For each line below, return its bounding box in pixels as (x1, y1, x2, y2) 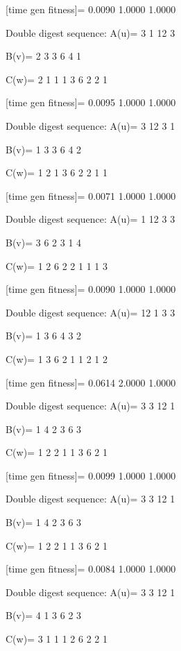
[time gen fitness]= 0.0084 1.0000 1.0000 (6, 561, 176, 576)
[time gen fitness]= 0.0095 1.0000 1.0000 (6, 95, 176, 110)
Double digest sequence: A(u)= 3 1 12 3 (6, 25, 175, 40)
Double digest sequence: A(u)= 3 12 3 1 (6, 118, 175, 133)
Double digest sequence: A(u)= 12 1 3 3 (6, 305, 175, 319)
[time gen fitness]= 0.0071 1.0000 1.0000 (6, 188, 176, 203)
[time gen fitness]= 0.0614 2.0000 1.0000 (6, 375, 176, 389)
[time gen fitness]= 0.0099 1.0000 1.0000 (6, 468, 176, 482)
